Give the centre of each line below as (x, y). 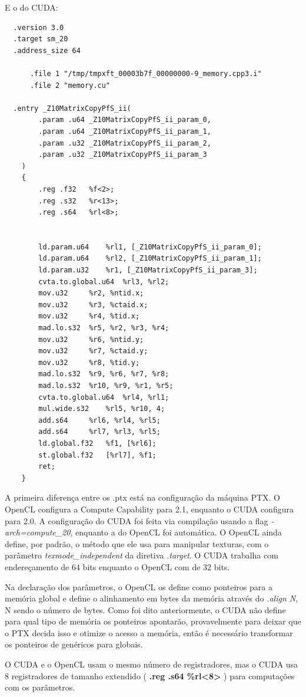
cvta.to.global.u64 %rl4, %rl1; (104, 397)
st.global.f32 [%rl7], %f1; (97, 455)
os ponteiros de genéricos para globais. (74, 644)
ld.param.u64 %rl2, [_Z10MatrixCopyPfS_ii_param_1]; (150, 259)
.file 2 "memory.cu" (70, 85)
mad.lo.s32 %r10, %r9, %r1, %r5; (106, 386)
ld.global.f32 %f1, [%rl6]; (97, 443)
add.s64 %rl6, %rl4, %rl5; (99, 420)
